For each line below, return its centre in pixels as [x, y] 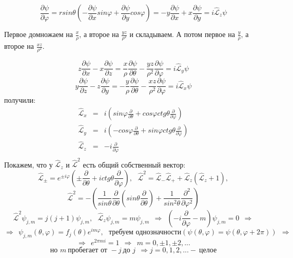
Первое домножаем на [39, 34]
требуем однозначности [145, 233]
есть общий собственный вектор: [134, 164]
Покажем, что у [28, 164]
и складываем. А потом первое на [182, 34]
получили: [20, 100]
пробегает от [87, 250]
